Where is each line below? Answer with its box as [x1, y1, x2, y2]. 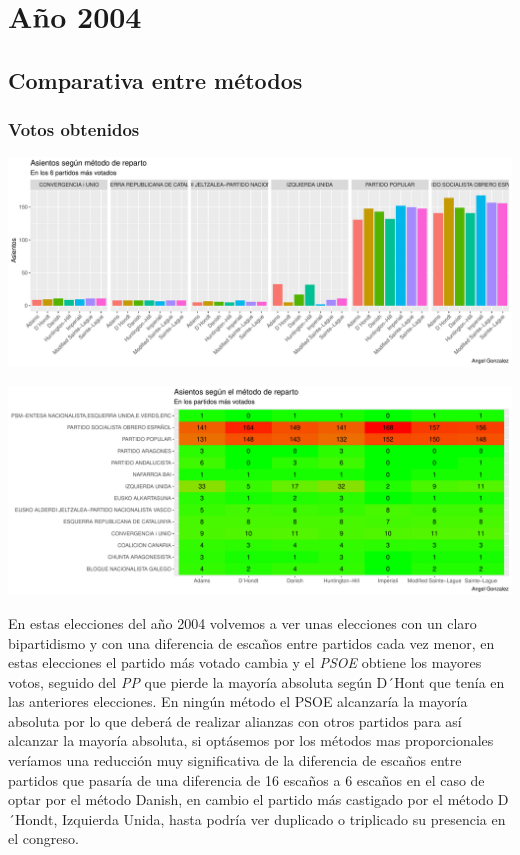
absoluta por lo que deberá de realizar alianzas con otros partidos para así [8, 710, 462, 731]
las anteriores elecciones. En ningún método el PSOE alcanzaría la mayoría [8, 691, 468, 712]
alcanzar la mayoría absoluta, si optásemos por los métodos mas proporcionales [8, 730, 494, 751]
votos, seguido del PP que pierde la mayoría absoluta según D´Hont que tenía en [8, 671, 505, 692]
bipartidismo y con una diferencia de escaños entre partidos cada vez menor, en [8, 632, 495, 653]
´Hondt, [8, 808, 58, 829]
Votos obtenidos [8, 117, 140, 142]
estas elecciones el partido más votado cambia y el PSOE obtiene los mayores [8, 652, 482, 673]
